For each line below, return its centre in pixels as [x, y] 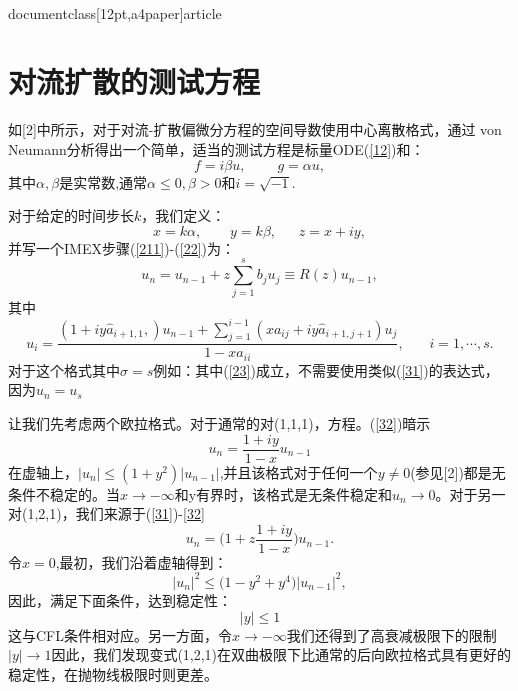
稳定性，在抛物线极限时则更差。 [113, 673]
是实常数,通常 [103, 181]
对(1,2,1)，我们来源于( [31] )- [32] [106, 513]
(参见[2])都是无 [458, 471]
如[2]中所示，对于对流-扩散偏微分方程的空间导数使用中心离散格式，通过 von [255, 129]
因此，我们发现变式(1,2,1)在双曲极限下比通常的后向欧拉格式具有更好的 [281, 654]
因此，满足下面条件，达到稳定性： [120, 599]
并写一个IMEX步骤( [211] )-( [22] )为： [121, 247]
